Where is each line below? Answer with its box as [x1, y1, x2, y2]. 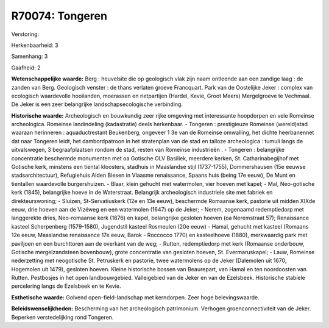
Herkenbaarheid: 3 [11, 41, 58, 49]
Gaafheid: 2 [11, 64, 41, 71]
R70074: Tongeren [11, 9, 108, 23]
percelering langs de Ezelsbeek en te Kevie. [11, 282, 121, 290]
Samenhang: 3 [11, 52, 48, 60]
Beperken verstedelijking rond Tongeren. [11, 313, 114, 321]
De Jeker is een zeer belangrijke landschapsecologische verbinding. [11, 101, 183, 108]
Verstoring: [11, 30, 40, 38]
